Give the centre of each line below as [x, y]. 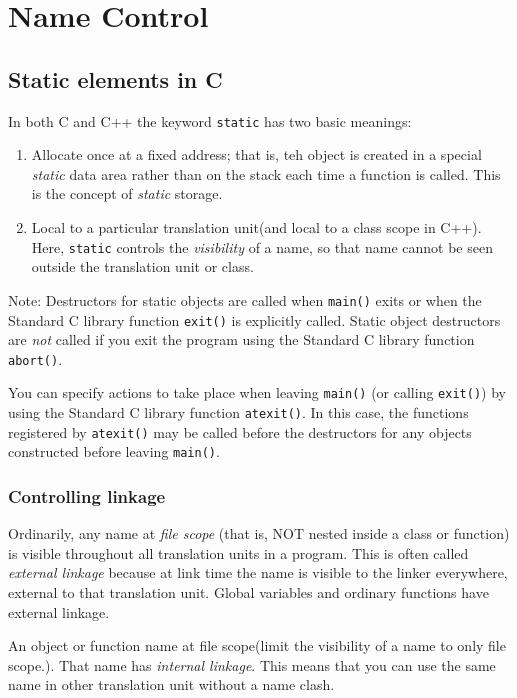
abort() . [35, 358]
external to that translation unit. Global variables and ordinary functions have [248, 592]
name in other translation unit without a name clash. [171, 684]
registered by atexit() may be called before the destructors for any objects [240, 431]
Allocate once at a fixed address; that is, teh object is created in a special [256, 154]
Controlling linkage [87, 495]
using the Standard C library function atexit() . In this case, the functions [238, 412]
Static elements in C [115, 78]
